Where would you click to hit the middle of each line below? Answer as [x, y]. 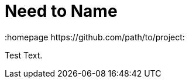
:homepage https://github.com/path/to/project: [95, 37]
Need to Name [61, 11]
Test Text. [24, 55]
